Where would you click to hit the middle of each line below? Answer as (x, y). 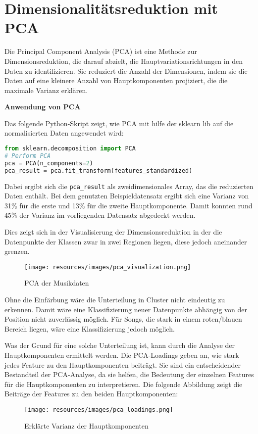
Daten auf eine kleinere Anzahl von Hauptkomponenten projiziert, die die (116, 80)
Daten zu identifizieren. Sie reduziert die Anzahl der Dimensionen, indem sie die (126, 71)
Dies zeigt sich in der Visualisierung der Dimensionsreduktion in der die (113, 232)
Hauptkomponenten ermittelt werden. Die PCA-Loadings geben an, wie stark (122, 355)
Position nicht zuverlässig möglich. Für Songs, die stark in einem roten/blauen (123, 319)
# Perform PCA (28, 156)
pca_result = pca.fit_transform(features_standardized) (99, 170)
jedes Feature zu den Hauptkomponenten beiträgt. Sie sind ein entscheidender (123, 364)
